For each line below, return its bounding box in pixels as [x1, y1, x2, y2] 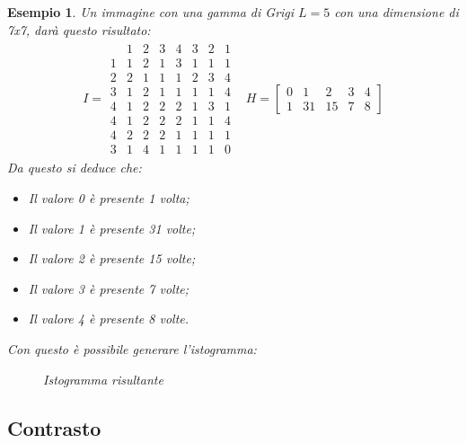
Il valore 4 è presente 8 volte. [28, 309, 189, 328]
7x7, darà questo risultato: [7, 20, 151, 39]
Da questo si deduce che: [7, 158, 142, 177]
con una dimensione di [334, 3, 459, 21]
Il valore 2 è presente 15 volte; [28, 249, 196, 268]
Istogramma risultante [43, 369, 163, 388]
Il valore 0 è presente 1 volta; [28, 189, 189, 208]
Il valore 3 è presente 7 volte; [28, 279, 189, 297]
